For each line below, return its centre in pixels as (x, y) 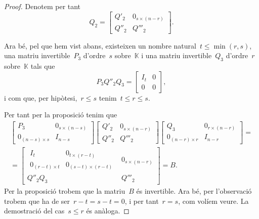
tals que (43, 66)
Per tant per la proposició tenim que (61, 115)
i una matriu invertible (177, 55)
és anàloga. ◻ (108, 211)
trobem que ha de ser (37, 201)
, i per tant (142, 201)
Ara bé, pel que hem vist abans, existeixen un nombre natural (100, 45)
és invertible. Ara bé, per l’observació (194, 190)
